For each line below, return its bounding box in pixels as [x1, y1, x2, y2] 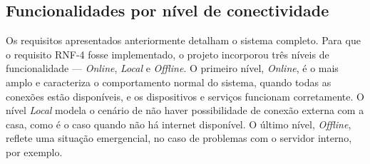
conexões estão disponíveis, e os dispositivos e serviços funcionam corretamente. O [6, 88, 364, 103]
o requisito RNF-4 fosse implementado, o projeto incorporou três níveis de [6, 46, 329, 61]
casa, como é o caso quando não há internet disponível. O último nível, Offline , [6, 116, 351, 131]
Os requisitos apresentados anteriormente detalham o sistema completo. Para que [6, 33, 361, 48]
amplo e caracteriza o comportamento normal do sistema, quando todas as [6, 74, 332, 89]
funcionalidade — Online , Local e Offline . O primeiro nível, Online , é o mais [6, 61, 339, 76]
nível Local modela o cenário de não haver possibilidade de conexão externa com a [6, 103, 364, 118]
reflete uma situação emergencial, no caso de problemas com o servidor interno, [6, 130, 352, 145]
